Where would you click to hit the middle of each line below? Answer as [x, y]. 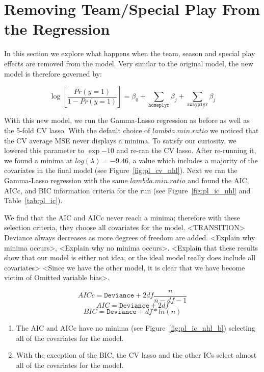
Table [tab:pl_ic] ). [33, 200]
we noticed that [234, 130]
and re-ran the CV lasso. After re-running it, [186, 150]
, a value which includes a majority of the [193, 160]
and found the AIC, [218, 180]
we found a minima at [38, 160]
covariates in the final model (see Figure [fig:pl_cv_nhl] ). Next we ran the [121, 170]
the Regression [57, 29]
